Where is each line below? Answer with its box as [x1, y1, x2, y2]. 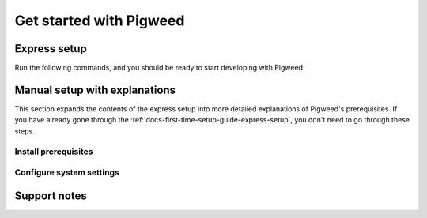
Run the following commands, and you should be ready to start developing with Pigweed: [14, 63, 305, 73]
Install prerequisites [14, 146, 93, 157]
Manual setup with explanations [14, 83, 176, 96]
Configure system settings [14, 167, 120, 178]
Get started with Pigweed [14, 12, 185, 29]
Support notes [14, 189, 87, 202]
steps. [14, 126, 35, 136]
